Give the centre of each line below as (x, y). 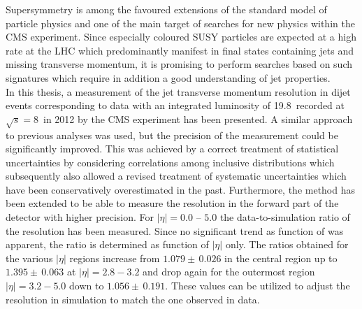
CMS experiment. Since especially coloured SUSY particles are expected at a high (181, 37)
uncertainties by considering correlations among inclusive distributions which (170, 162)
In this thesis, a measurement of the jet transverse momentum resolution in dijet (178, 91)
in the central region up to (281, 258)
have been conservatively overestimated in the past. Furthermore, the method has (181, 189)
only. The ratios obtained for (287, 244)
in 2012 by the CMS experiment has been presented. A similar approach (198, 118)
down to (87, 286)
